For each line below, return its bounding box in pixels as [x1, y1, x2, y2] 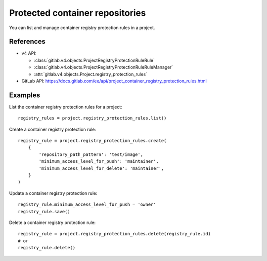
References [9, 37, 45, 46]
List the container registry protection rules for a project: [9, 104, 122, 110]
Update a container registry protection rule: [9, 190, 97, 196]
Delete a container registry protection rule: [9, 220, 96, 225]
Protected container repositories [9, 7, 146, 18]
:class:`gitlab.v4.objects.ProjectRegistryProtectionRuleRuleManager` [34, 64, 173, 70]
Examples [9, 91, 41, 99]
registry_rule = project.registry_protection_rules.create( [18, 138, 167, 144]
